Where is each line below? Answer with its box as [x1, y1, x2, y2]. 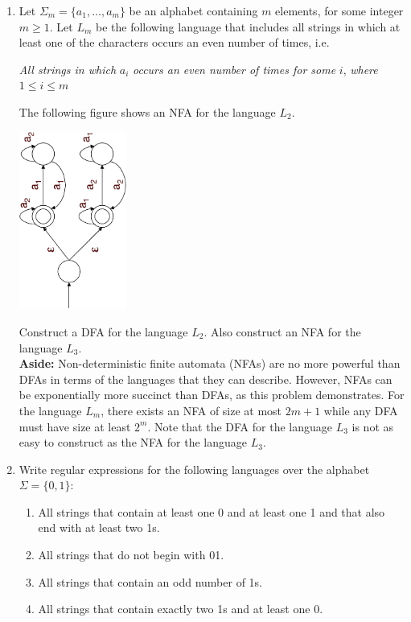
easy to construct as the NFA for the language [18, 434, 248, 451]
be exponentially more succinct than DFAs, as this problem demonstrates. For [18, 386, 405, 403]
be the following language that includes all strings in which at [95, 18, 401, 35]
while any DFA [323, 402, 398, 418]
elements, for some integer [275, 2, 404, 19]
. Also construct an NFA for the [203, 323, 361, 340]
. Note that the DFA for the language [147, 418, 332, 435]
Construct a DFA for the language [18, 323, 188, 340]
